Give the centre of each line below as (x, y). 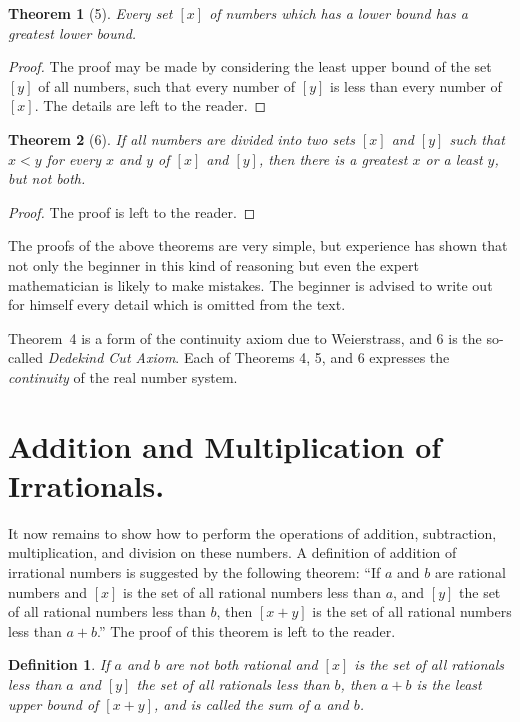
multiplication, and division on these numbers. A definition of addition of (232, 552)
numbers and (48, 591)
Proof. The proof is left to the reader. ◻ (132, 211)
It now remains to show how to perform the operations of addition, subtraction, (252, 532)
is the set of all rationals (429, 664)
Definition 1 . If (59, 664)
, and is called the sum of (232, 703)
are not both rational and (241, 664)
